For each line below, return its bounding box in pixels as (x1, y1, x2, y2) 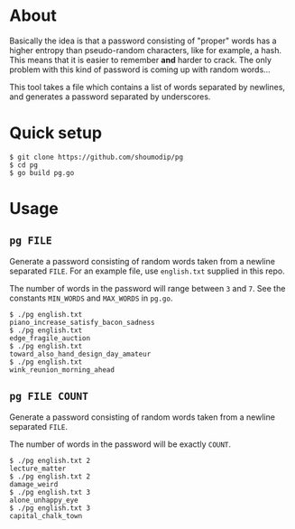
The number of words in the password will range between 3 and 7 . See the (9, 283, 286, 293)
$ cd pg (9, 160, 39, 170)
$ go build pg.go (9, 168, 75, 177)
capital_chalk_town (9, 511, 83, 520)
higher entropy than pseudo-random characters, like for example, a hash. (9, 44, 282, 55)
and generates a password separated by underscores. (9, 91, 211, 102)
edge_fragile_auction (9, 333, 91, 343)
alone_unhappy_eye (9, 496, 78, 505)
